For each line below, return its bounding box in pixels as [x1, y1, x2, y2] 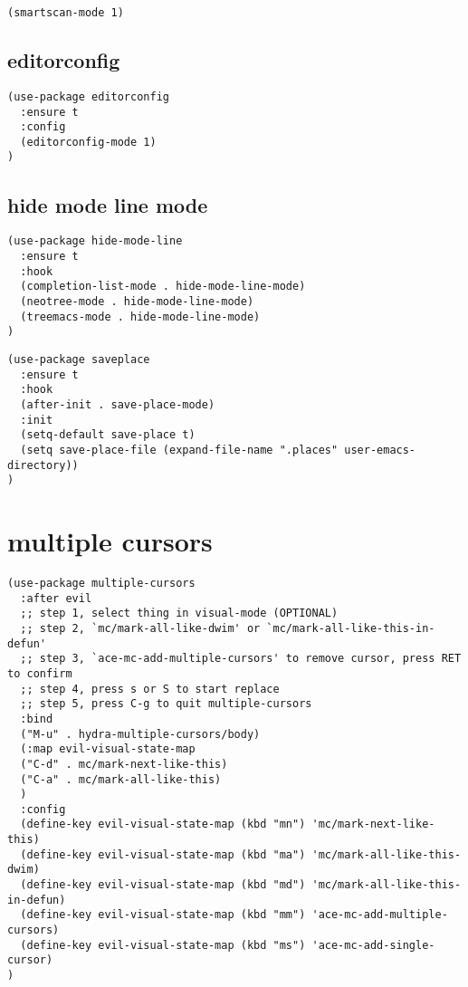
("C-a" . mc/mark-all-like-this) [20, 772, 222, 786]
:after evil [20, 591, 92, 605]
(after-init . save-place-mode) [20, 398, 215, 411]
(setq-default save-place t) [20, 428, 196, 442]
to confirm [7, 666, 72, 680]
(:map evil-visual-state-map [20, 743, 196, 756]
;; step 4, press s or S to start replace [20, 682, 280, 695]
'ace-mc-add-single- [311, 938, 435, 952]
